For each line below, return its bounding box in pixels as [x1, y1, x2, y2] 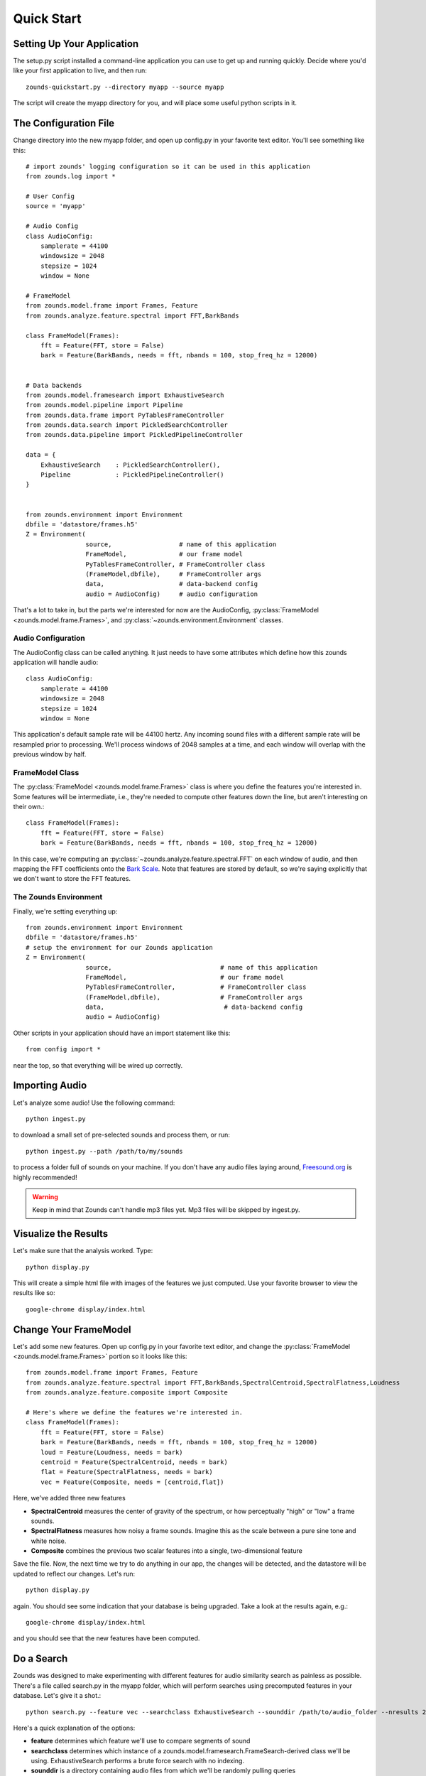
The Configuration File [13, 117, 115, 129]
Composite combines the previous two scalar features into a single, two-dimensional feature [31, 1547, 303, 1555]
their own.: [13, 803, 45, 811]
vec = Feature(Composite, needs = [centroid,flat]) [40, 1478, 224, 1486]
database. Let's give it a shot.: [13, 1691, 102, 1700]
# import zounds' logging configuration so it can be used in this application [26, 162, 310, 170]
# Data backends [26, 381, 82, 389]
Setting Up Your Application [13, 38, 139, 50]
